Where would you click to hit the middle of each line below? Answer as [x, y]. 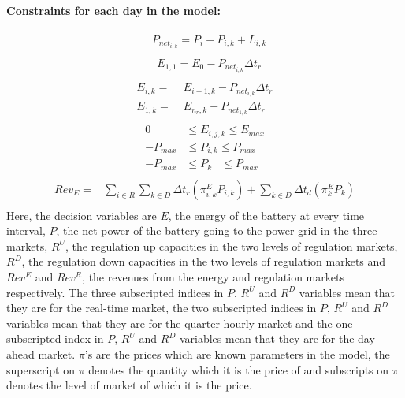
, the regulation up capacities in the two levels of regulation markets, [232, 245]
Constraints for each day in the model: [113, 10]
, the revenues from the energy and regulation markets [213, 277]
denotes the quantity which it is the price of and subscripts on [239, 369]
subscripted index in [55, 338]
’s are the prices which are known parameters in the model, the [237, 354]
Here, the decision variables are [82, 215]
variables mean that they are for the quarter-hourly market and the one [180, 323]
